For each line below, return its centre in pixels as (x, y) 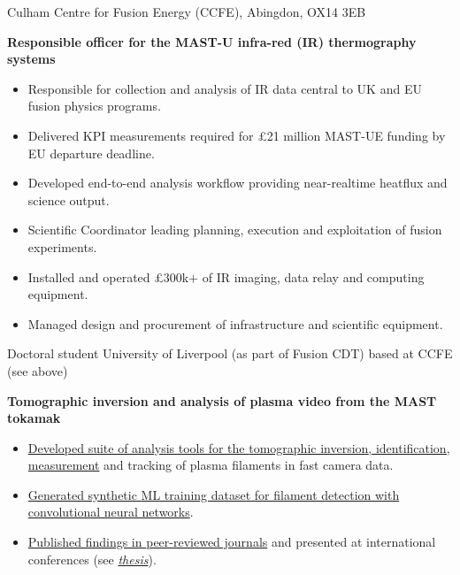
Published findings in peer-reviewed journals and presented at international (232, 542)
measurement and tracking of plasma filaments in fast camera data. (211, 465)
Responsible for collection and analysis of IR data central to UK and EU (225, 88)
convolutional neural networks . (111, 512)
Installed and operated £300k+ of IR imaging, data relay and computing (226, 276)
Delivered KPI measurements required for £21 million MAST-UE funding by (237, 135)
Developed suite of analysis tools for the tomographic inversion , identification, (239, 447)
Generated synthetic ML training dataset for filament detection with (214, 494)
